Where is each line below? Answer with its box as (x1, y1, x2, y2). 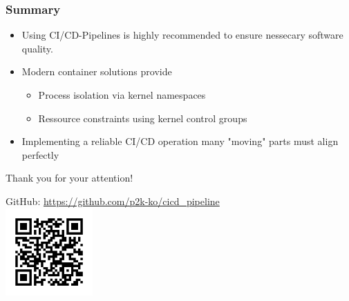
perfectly (21, 147, 59, 162)
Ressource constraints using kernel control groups (38, 110, 247, 125)
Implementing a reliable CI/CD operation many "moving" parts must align (21, 134, 339, 148)
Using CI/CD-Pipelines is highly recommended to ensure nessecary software (21, 28, 343, 42)
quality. (21, 41, 53, 55)
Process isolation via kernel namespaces (38, 88, 206, 101)
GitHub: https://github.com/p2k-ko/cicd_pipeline (6, 193, 220, 208)
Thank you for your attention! (6, 171, 133, 185)
